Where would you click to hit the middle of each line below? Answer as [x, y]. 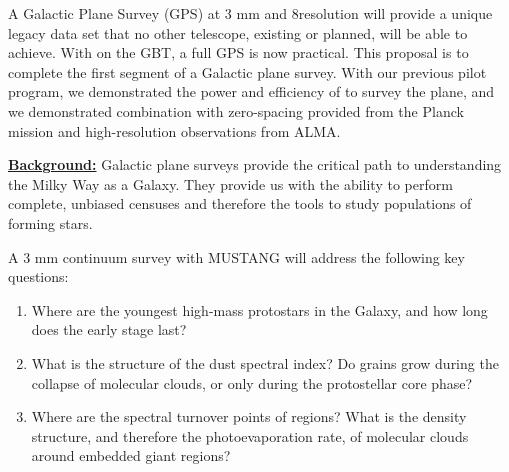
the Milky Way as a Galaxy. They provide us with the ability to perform [230, 183]
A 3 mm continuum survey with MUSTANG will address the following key [236, 256]
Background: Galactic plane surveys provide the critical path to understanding [255, 164]
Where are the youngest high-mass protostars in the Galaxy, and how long [259, 309]
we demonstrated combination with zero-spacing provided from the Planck [236, 110]
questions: [38, 276]
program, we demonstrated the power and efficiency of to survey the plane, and [251, 91]
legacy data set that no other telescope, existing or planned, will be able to [238, 32]
